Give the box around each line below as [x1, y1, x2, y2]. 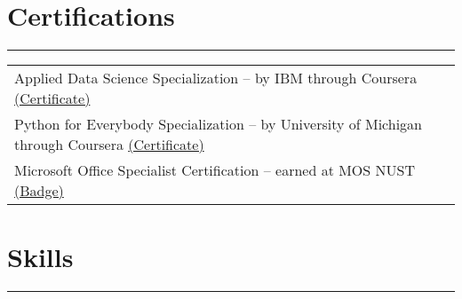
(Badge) [14, 180, 64, 201]
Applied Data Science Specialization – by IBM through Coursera [14, 67, 418, 89]
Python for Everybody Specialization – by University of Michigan [14, 114, 422, 135]
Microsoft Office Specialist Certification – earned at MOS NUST [14, 160, 415, 181]
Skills [7, 239, 74, 275]
